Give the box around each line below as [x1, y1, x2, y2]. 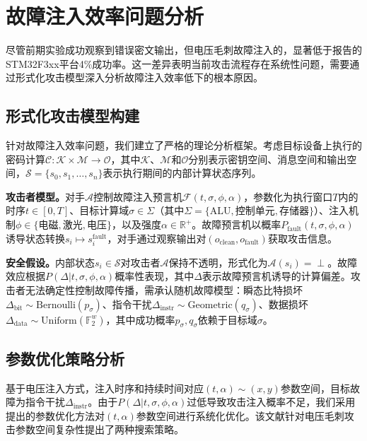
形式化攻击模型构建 [6, 105, 139, 127]
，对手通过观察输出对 [107, 230, 206, 245]
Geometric [187, 300, 233, 310]
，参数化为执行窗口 [243, 189, 333, 204]
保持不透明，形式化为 [168, 254, 268, 269]
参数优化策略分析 [6, 347, 124, 369]
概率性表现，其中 [115, 269, 194, 283]
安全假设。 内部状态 [6, 254, 95, 269]
